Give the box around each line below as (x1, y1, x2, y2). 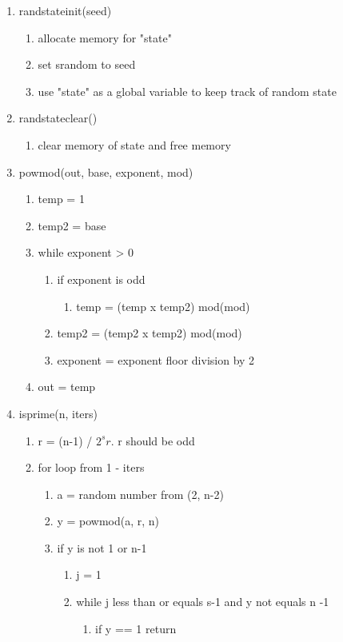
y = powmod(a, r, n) (57, 512, 160, 529)
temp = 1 (38, 190, 85, 207)
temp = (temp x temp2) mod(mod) (76, 297, 250, 314)
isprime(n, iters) (18, 405, 98, 421)
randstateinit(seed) (18, 2, 112, 18)
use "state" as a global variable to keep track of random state (38, 82, 337, 99)
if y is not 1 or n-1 (57, 539, 147, 556)
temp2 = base (38, 217, 106, 233)
